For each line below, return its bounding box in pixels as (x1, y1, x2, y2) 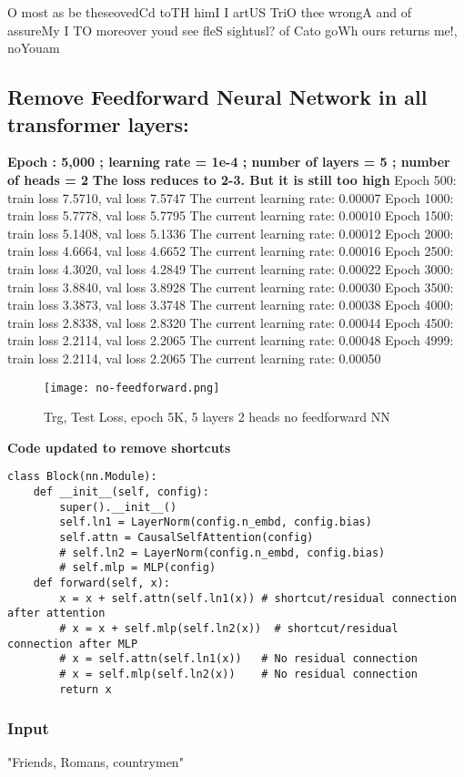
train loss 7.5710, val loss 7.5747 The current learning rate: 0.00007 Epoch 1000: (7, 188, 454, 207)
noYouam (7, 38, 60, 57)
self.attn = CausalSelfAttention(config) (59, 530, 314, 544)
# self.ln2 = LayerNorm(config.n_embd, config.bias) (59, 546, 386, 559)
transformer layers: (7, 109, 189, 138)
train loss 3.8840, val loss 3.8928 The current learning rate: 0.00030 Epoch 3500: (7, 277, 454, 296)
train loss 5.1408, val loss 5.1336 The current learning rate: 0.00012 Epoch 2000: (7, 223, 454, 242)
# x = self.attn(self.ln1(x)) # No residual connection (59, 652, 419, 666)
